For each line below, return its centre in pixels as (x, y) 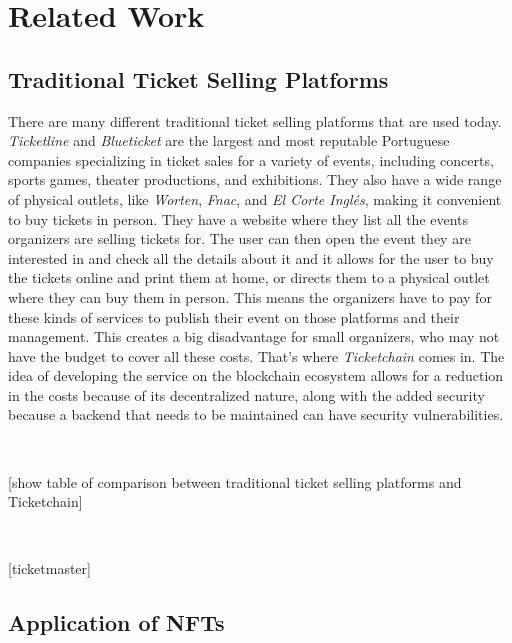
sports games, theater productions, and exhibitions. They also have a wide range (255, 179)
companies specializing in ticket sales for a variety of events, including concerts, (251, 159)
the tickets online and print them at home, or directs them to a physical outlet (249, 277)
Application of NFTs (116, 622)
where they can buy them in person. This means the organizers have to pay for (250, 296)
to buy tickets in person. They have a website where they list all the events (238, 218)
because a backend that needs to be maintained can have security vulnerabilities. (256, 414)
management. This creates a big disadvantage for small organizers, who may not (254, 336)
